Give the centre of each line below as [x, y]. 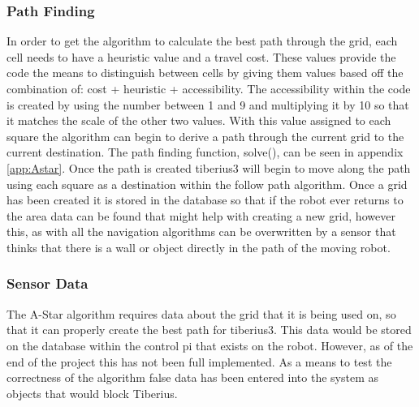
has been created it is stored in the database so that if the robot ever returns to [205, 200]
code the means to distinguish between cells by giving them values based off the [205, 73]
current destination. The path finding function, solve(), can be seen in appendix [205, 152]
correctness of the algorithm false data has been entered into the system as [192, 377]
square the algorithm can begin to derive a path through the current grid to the [205, 136]
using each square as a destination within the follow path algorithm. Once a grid [207, 184]
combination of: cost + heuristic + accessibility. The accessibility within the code [209, 88]
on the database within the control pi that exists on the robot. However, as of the [210, 345]
